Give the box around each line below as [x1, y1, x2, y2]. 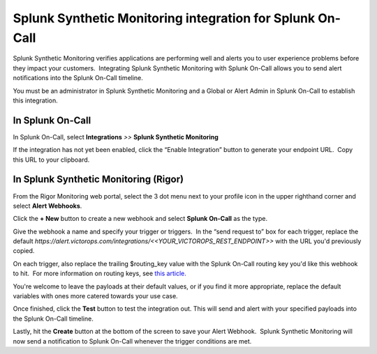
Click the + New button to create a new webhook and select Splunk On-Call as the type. [13, 215, 268, 223]
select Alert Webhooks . [13, 201, 82, 210]
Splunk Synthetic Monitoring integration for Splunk [13, 10, 316, 26]
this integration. [13, 96, 59, 105]
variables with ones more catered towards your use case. [13, 292, 178, 300]
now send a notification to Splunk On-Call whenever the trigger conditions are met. [13, 337, 252, 345]
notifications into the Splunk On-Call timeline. [13, 74, 143, 82]
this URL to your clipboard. [13, 155, 90, 164]
